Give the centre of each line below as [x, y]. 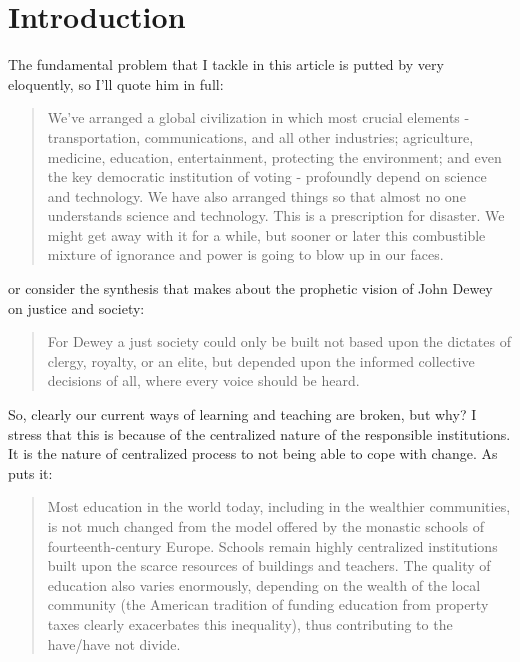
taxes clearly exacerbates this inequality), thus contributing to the [250, 623]
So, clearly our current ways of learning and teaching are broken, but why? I [242, 414]
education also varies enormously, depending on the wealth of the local [264, 584]
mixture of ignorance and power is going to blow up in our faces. [245, 254]
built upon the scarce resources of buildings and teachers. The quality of [269, 565]
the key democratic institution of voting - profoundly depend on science [267, 176]
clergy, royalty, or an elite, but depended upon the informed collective [261, 360]
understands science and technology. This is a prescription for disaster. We [276, 215]
